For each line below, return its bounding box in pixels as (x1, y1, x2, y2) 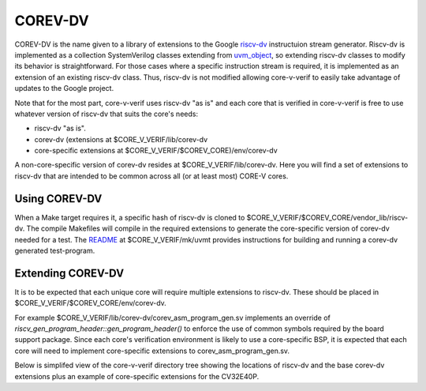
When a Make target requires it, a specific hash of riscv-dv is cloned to (14, 212, 245, 222)
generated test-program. (14, 246, 95, 255)
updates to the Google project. (14, 84, 114, 93)
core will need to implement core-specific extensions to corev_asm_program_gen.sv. (14, 346, 290, 355)
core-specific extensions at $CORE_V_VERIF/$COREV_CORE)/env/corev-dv (34, 146, 278, 156)
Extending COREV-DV (14, 266, 125, 280)
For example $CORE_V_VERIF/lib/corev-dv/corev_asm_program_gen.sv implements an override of (14, 313, 331, 322)
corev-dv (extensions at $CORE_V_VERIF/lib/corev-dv (34, 134, 208, 144)
